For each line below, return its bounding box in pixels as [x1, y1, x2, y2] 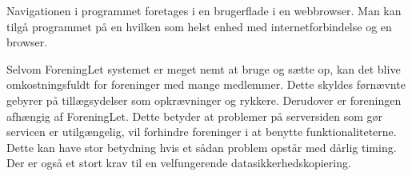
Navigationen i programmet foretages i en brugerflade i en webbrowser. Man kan [6, 2, 402, 18]
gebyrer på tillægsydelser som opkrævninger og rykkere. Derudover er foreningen [6, 91, 402, 108]
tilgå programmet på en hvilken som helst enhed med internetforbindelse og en [6, 18, 392, 34]
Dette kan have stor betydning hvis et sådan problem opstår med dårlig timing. [6, 138, 397, 155]
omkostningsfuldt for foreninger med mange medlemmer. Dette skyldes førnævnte [6, 76, 406, 93]
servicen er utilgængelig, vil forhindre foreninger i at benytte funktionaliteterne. [6, 123, 397, 140]
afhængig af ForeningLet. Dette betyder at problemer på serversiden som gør [6, 107, 383, 124]
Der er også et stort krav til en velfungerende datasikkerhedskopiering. [6, 154, 351, 171]
